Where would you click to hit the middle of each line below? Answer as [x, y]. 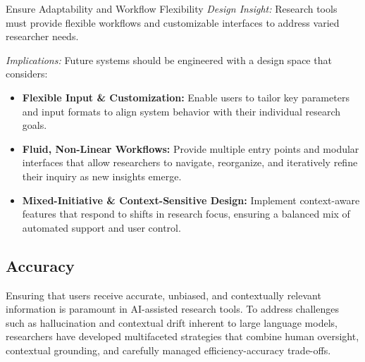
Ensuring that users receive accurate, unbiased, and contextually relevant [163, 295]
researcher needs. [42, 36]
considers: [27, 74]
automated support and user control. [101, 227]
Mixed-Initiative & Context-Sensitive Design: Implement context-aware [191, 200]
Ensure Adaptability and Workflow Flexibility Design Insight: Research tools [172, 8]
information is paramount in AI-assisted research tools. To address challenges [172, 309]
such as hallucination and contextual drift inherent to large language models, [172, 322]
